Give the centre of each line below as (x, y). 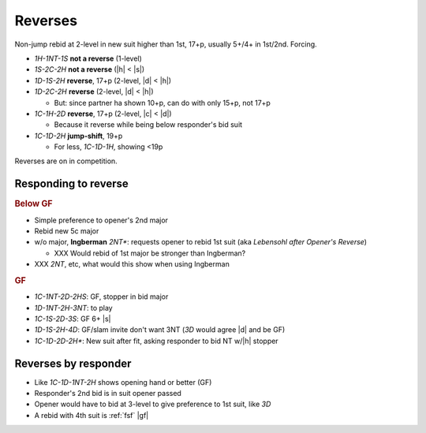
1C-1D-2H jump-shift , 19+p (78, 136)
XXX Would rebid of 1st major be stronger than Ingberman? (150, 253)
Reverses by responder (73, 363)
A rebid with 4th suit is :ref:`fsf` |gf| (92, 415)
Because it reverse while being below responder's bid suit (148, 125)
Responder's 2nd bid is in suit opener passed (108, 394)
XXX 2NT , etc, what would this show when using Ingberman (132, 264)
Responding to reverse (72, 184)
